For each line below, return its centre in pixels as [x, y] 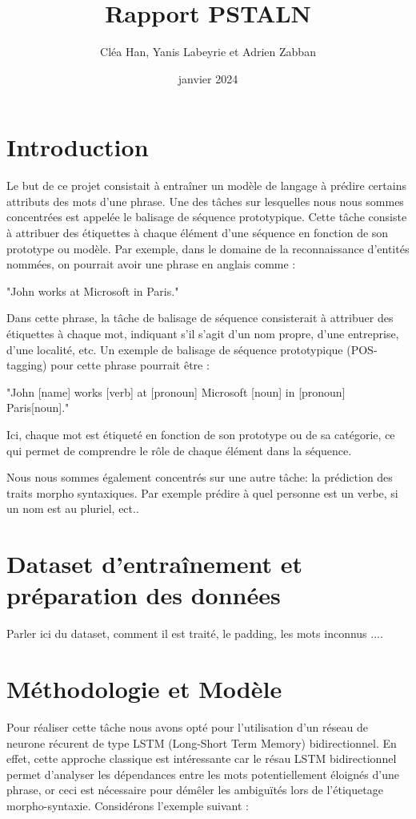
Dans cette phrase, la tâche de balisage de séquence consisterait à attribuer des [200, 318]
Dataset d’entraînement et [154, 564]
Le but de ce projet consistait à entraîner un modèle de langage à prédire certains [206, 186]
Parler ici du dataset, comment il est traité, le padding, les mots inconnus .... [195, 633]
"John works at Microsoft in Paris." [93, 290]
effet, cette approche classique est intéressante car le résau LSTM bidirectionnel [202, 758]
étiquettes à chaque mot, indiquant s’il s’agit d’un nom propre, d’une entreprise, [203, 333]
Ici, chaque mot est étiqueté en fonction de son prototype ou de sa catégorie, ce [201, 434]
